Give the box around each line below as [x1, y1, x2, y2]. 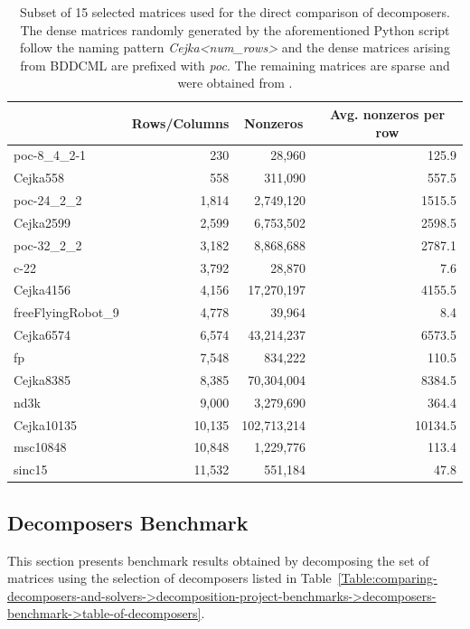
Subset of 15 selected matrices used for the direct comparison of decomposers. [20, 3, 450, 21]
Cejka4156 [14, 280, 70, 299]
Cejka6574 [14, 325, 70, 344]
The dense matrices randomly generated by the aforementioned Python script [20, 20, 450, 39]
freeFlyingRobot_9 [14, 303, 119, 322]
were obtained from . [177, 73, 293, 92]
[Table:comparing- [337, 568, 437, 587]
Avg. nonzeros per [330, 104, 446, 123]
